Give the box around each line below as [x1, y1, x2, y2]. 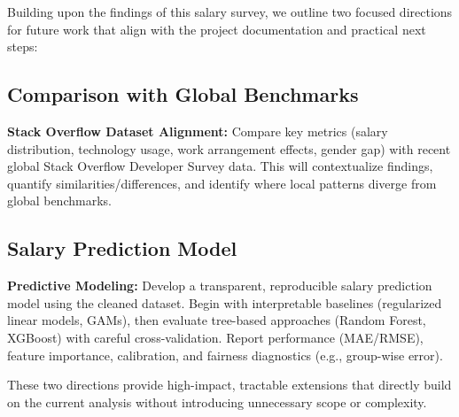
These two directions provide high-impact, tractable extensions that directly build [7, 375, 452, 394]
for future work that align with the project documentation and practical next [7, 19, 426, 38]
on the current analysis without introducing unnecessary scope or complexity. [7, 392, 427, 411]
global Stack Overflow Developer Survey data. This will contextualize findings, [7, 157, 433, 175]
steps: [7, 37, 38, 56]
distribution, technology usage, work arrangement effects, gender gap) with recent [7, 139, 451, 158]
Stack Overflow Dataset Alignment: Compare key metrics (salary [7, 121, 388, 140]
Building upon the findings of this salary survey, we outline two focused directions [7, 3, 453, 20]
